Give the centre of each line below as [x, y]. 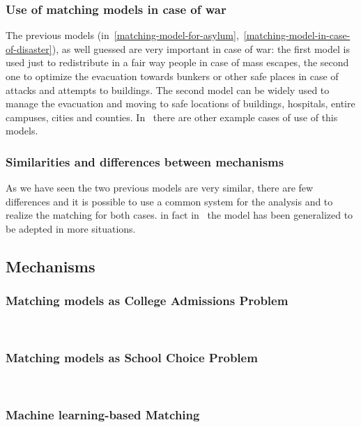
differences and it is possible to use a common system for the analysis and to [169, 201]
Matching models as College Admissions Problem [147, 301]
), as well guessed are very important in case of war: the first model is [201, 48]
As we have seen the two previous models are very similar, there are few [160, 188]
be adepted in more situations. [71, 228]
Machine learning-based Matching [103, 414]
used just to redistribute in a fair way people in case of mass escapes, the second [177, 62]
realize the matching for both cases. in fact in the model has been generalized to [179, 215]
